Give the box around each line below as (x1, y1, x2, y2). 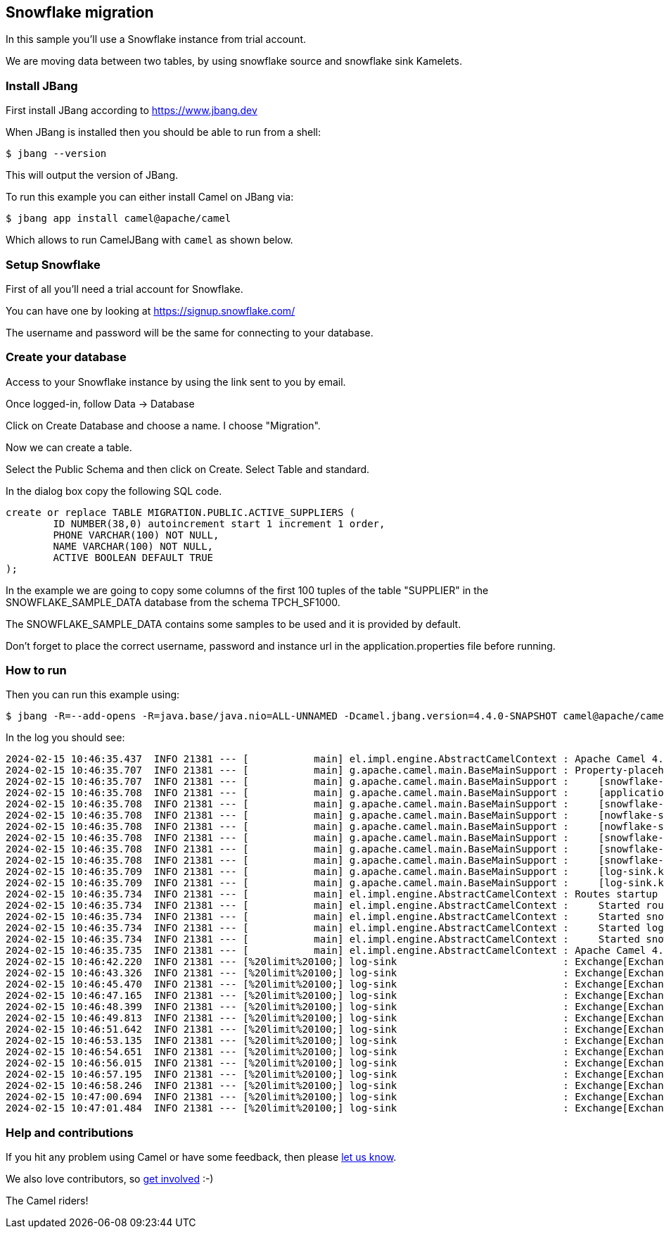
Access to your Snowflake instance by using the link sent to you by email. (6, 375, 346, 388)
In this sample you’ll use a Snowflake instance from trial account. (6, 33, 307, 46)
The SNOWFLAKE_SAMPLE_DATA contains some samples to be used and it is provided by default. (6, 617, 461, 630)
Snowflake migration (6, 4, 154, 21)
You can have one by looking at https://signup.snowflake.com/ (6, 304, 295, 317)
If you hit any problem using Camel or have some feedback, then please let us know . (6, 1151, 397, 1164)
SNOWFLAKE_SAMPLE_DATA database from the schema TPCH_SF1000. (6, 596, 340, 608)
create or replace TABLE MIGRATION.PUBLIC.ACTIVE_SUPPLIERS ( (6, 506, 356, 518)
